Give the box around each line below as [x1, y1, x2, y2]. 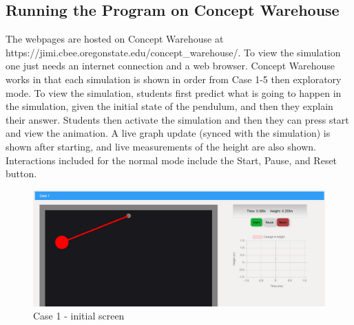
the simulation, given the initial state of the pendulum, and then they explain [6, 99, 333, 113]
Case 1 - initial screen [33, 309, 125, 323]
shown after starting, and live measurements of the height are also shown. [6, 139, 316, 153]
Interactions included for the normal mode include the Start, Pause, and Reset [6, 153, 337, 167]
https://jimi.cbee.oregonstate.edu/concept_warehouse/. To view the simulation [6, 45, 341, 59]
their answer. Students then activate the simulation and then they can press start [6, 112, 349, 126]
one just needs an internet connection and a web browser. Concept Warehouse [6, 58, 335, 73]
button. [6, 166, 37, 181]
